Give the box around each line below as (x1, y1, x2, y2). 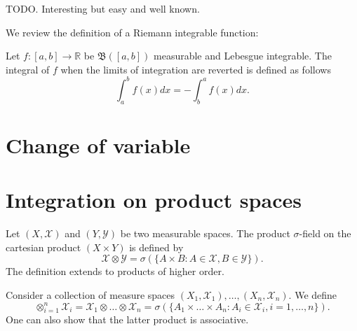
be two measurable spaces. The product (120, 226, 290, 241)
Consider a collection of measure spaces (6, 287, 175, 302)
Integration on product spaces (6, 185, 302, 214)
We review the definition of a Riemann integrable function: (6, 24, 259, 39)
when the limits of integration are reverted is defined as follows (60, 62, 331, 76)
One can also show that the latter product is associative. (6, 312, 249, 327)
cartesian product (6, 239, 81, 254)
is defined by (129, 239, 184, 254)
